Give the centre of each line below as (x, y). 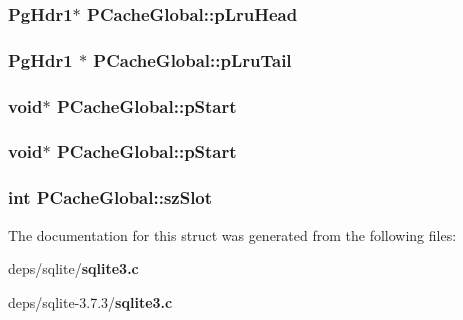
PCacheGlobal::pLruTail (192, 59)
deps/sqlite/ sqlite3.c (73, 268)
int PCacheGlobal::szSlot (110, 197)
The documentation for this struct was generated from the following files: (232, 234)
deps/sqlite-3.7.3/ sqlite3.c (90, 301)
